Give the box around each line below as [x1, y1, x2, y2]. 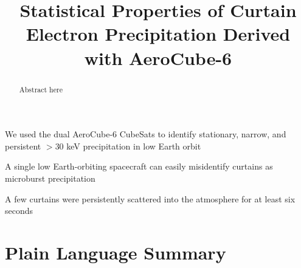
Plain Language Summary [5, 239, 226, 264]
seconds [5, 204, 33, 217]
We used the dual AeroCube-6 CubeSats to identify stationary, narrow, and [5, 128, 286, 140]
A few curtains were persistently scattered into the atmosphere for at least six [5, 192, 296, 205]
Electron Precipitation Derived [26, 21, 291, 46]
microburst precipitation [5, 171, 95, 184]
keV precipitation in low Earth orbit [66, 139, 201, 152]
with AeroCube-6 [84, 45, 232, 70]
